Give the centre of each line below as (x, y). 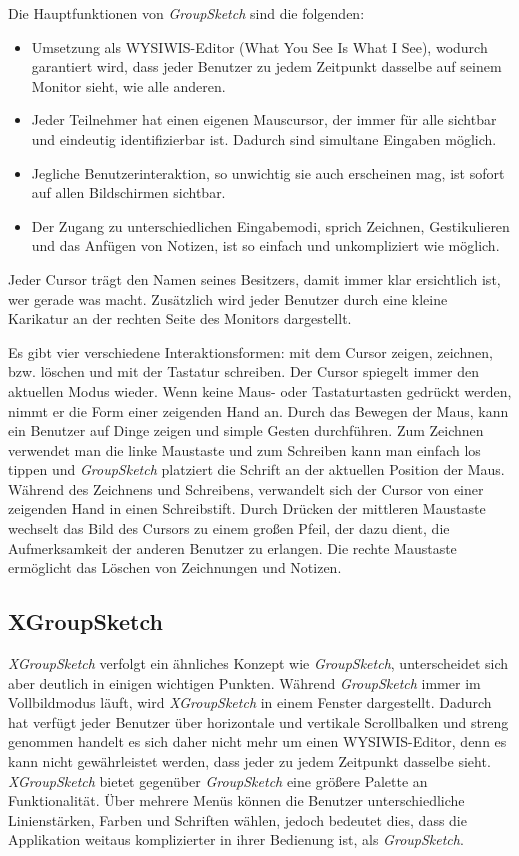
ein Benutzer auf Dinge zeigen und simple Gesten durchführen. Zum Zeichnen (246, 430)
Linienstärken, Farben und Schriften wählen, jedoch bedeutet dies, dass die (237, 819)
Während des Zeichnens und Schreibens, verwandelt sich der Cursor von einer (246, 488)
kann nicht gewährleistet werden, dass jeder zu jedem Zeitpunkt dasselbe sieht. (249, 761)
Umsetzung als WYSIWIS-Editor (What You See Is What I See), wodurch (259, 46)
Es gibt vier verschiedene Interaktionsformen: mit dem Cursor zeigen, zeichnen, (250, 351)
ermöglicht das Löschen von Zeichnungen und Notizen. (175, 567)
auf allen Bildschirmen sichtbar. (128, 192)
